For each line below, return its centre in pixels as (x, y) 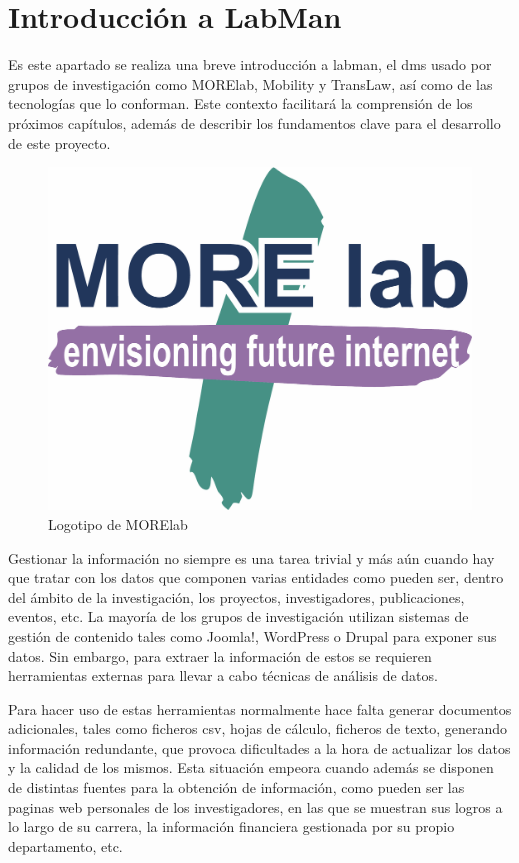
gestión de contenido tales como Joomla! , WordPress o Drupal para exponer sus (252, 635)
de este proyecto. (59, 142)
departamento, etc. (65, 845)
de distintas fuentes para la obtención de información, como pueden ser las (236, 787)
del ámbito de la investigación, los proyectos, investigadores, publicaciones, (236, 596)
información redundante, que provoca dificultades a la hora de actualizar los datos (259, 747)
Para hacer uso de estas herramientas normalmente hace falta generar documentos (260, 708)
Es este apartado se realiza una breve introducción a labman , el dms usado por (250, 64)
